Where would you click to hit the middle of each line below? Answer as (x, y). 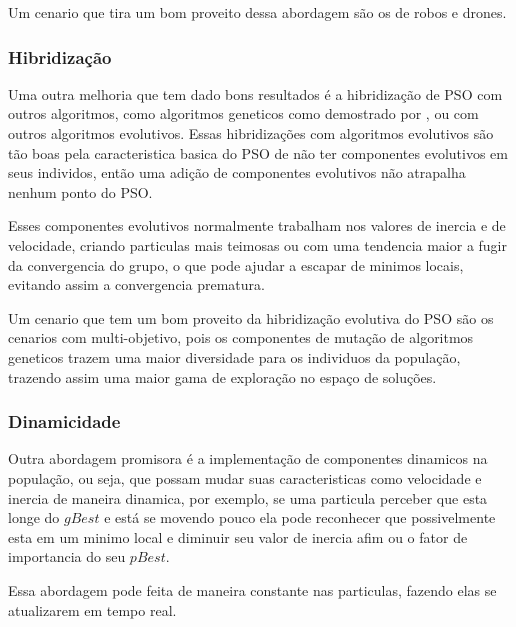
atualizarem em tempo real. (92, 609)
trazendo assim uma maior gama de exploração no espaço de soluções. (222, 376)
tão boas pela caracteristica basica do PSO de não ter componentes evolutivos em (258, 152)
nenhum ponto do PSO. (80, 191)
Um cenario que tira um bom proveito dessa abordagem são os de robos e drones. (257, 12)
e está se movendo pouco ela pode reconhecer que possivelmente (300, 517)
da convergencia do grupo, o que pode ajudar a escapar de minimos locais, (236, 264)
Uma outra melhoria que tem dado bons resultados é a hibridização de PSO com (255, 93)
